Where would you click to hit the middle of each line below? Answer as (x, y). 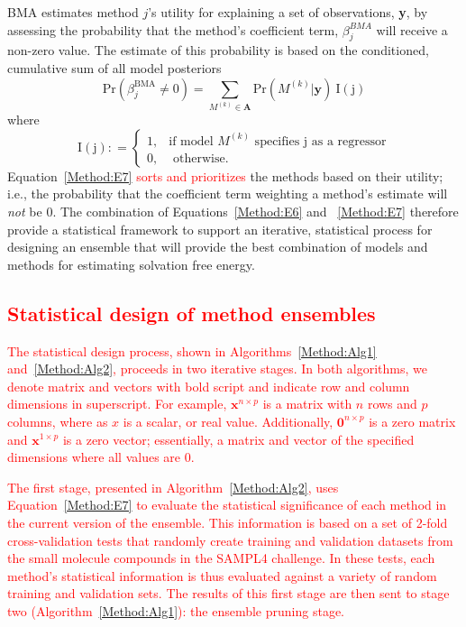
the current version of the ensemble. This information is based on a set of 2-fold (228, 522)
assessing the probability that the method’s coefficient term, (173, 29)
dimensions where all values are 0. (101, 457)
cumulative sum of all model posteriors (114, 67)
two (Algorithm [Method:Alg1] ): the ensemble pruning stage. (176, 610)
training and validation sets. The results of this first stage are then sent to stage (228, 593)
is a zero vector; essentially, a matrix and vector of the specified (238, 439)
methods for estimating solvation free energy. (131, 264)
